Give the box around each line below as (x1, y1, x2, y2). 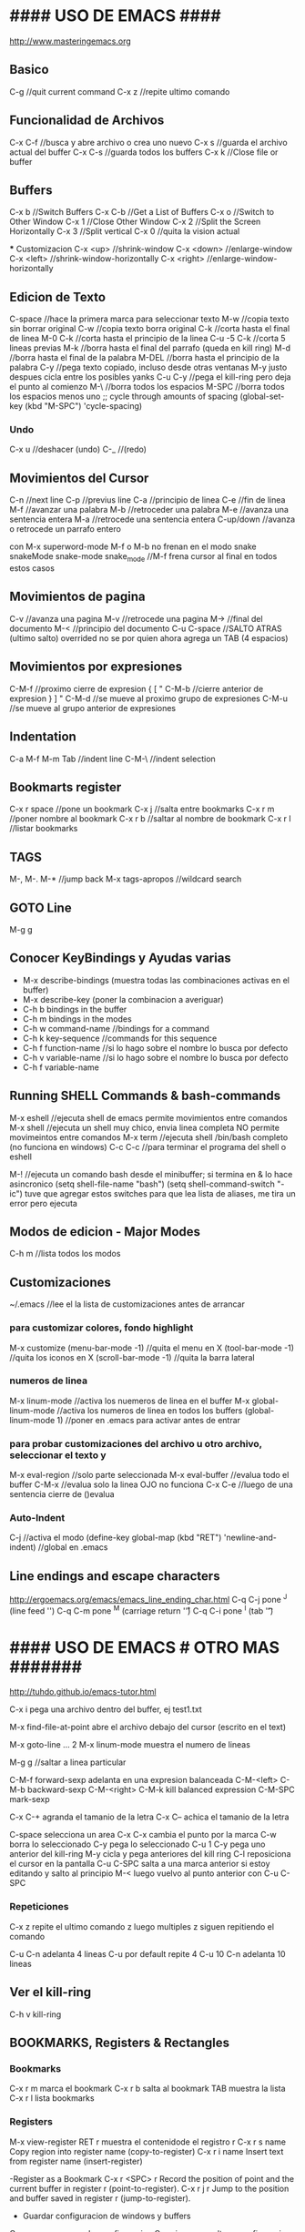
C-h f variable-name (22, 1062, 100, 1073)
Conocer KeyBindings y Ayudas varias (9, 951, 232, 966)
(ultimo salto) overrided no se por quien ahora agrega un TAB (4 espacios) (9, 632, 289, 643)
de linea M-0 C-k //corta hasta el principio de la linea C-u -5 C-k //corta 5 (9, 333, 286, 344)
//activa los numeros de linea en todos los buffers (56, 1404, 243, 1416)
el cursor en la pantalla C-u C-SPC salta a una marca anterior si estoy (9, 1859, 270, 1870)
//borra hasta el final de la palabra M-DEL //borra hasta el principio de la (9, 352, 280, 363)
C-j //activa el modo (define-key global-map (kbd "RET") (9, 1532, 222, 1544)
